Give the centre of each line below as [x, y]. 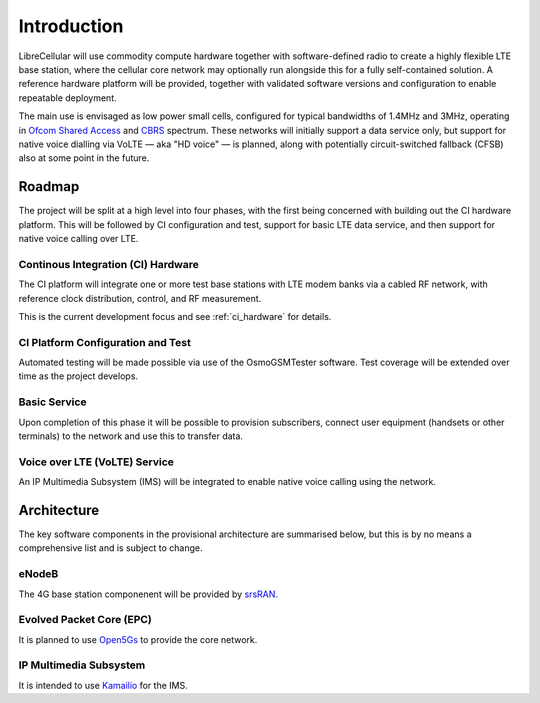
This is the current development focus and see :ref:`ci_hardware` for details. [175, 316]
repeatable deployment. [67, 97]
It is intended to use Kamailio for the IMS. [103, 685]
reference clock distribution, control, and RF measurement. [140, 298]
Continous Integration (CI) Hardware [108, 264]
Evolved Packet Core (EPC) [85, 620]
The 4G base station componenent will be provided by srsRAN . [148, 594]
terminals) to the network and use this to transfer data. [131, 436]
